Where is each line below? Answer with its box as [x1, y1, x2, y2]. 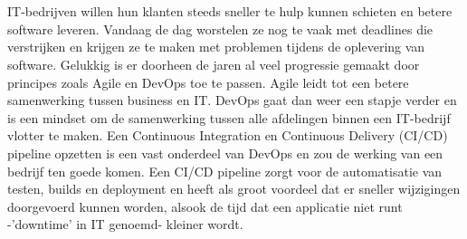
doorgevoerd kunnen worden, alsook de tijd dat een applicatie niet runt [7, 196, 403, 215]
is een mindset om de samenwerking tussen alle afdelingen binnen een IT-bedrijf [7, 108, 451, 127]
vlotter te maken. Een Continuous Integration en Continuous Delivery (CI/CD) [7, 126, 448, 145]
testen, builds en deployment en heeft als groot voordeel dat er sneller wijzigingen [7, 179, 461, 198]
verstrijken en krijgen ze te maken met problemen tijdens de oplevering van [7, 37, 425, 56]
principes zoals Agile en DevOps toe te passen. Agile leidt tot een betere [7, 72, 409, 91]
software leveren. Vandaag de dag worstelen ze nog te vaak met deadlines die [7, 19, 434, 38]
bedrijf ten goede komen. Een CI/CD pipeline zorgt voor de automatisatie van [7, 161, 443, 180]
